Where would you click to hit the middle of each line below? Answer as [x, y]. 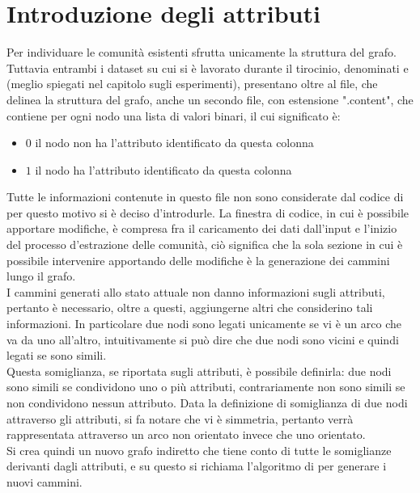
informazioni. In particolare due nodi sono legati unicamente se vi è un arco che [204, 324]
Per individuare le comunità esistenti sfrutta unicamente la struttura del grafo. [202, 52]
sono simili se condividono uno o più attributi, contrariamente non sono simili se [206, 387]
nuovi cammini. [45, 481]
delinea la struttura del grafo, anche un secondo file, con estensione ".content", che [210, 99]
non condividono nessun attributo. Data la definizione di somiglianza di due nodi [207, 402]
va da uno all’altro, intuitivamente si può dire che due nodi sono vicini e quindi [203, 339]
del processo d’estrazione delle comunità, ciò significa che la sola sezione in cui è [205, 244]
